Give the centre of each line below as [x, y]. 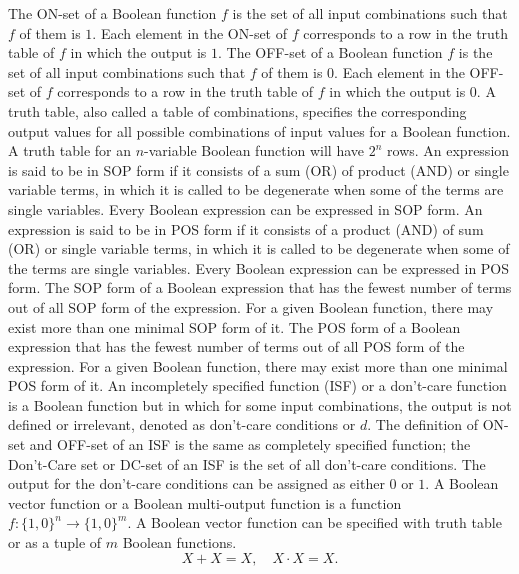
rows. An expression [448, 150]
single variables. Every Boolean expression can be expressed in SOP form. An [245, 208]
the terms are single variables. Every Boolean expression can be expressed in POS [259, 267]
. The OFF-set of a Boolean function [330, 52]
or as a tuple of [55, 542]
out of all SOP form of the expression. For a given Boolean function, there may [251, 306]
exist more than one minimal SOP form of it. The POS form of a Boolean [234, 326]
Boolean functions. [179, 542]
